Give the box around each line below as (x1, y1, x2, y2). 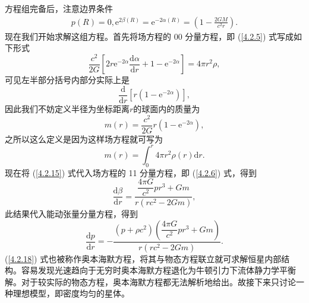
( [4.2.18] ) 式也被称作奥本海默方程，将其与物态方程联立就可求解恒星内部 (5, 252, 282, 264)
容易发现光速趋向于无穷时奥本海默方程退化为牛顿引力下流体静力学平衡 (21, 264, 296, 276)
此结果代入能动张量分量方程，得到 (5, 208, 138, 220)
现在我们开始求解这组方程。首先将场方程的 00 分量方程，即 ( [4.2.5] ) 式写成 (5, 30, 294, 42)
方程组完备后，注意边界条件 (5, 2, 113, 14)
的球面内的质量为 (133, 103, 200, 115)
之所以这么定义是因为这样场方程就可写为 (5, 132, 163, 145)
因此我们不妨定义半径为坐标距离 (5, 103, 130, 115)
